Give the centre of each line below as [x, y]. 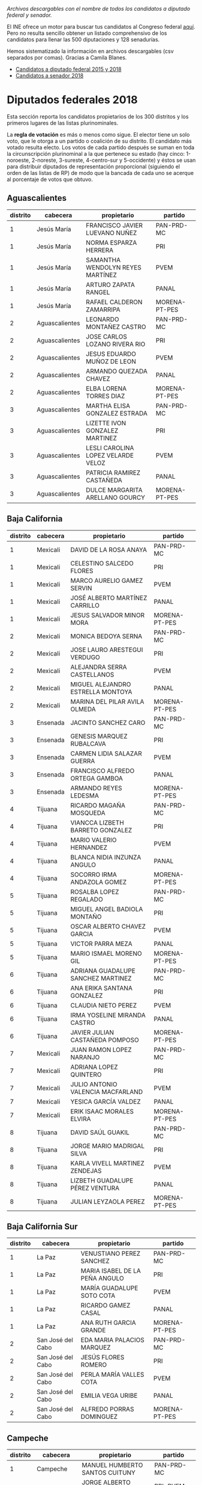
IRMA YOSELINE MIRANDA [108, 1015]
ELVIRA [81, 1119]
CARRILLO [85, 605]
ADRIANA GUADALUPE [103, 971]
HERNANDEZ [89, 847]
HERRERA [100, 250]
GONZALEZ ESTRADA [117, 413]
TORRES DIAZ [105, 396]
